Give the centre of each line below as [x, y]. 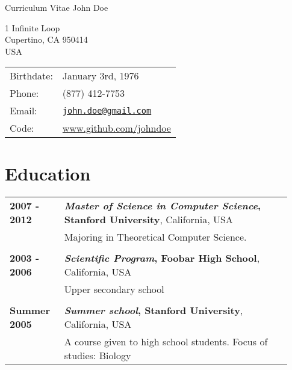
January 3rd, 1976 [101, 76]
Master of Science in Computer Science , [163, 205]
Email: [23, 111]
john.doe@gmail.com [107, 110]
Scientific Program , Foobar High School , [162, 257]
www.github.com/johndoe [116, 128]
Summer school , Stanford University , [154, 310]
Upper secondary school [114, 289]
